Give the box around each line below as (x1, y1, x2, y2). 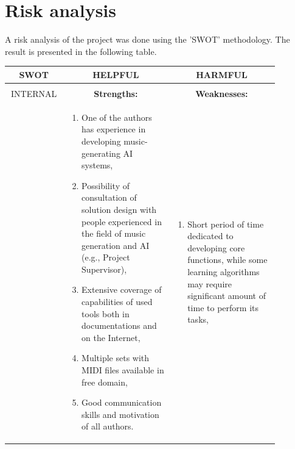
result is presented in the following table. (5, 45, 157, 57)
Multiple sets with (82, 351, 150, 364)
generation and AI (82, 239, 150, 251)
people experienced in (82, 215, 162, 228)
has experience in (82, 123, 146, 135)
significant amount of (187, 289, 266, 302)
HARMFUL (196, 68, 248, 81)
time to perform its (187, 301, 259, 314)
